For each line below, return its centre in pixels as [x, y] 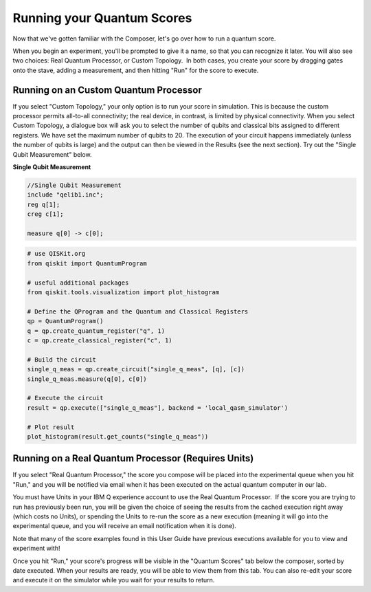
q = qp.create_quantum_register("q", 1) [96, 331]
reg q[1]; [44, 204]
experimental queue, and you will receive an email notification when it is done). [124, 526]
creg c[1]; [45, 214]
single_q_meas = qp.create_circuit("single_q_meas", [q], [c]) [136, 369]
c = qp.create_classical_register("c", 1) [100, 340]
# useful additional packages [78, 283]
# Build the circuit [61, 360]
